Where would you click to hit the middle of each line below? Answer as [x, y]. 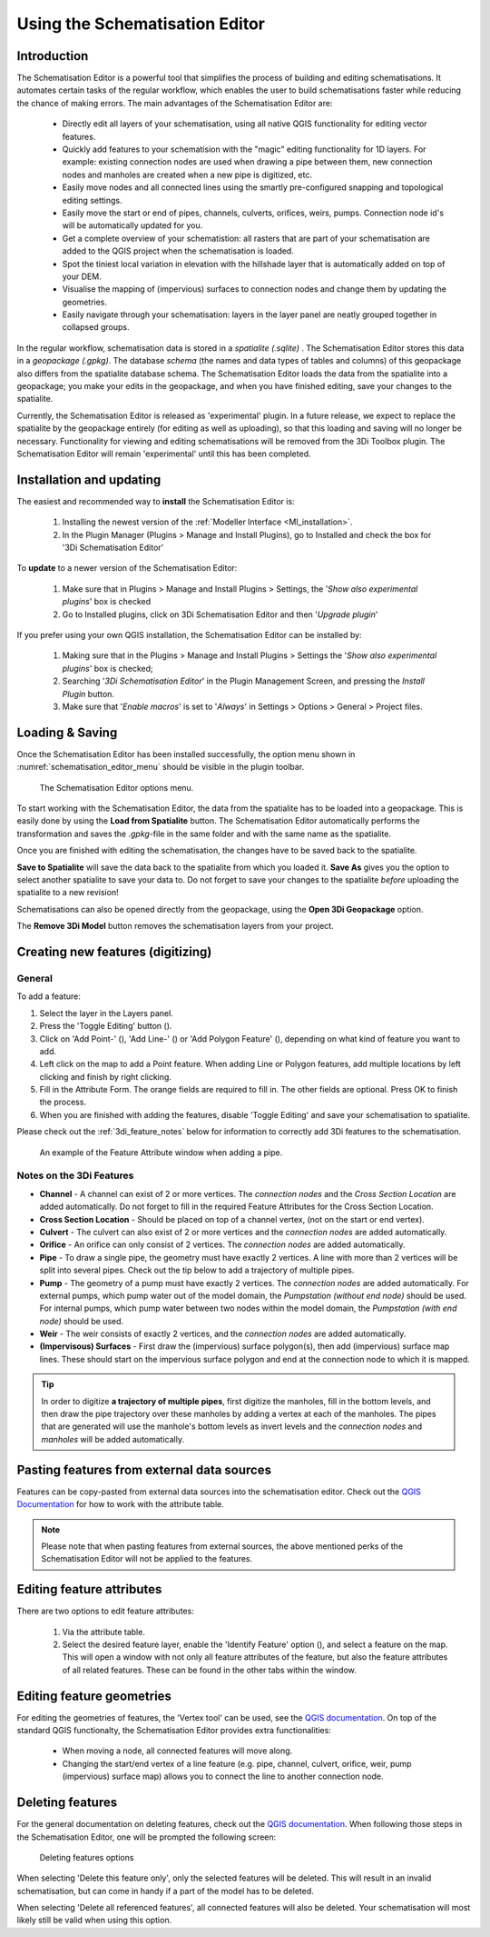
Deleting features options [87, 1857]
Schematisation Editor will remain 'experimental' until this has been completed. [164, 454]
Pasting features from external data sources [144, 1469]
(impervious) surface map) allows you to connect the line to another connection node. [223, 1776]
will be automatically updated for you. [132, 225]
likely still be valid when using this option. [94, 1920]
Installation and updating [89, 479]
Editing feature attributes [89, 1589]
